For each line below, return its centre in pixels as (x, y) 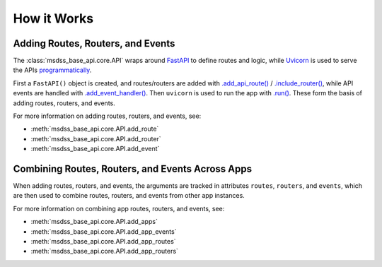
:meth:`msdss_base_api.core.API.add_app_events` (104, 231)
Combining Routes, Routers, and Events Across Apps (133, 169)
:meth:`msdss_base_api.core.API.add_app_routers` (104, 251)
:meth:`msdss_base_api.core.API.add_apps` (94, 222)
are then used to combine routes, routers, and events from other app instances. (129, 196)
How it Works (53, 18)
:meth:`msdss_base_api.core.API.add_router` (96, 138)
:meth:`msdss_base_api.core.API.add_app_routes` (103, 242)
